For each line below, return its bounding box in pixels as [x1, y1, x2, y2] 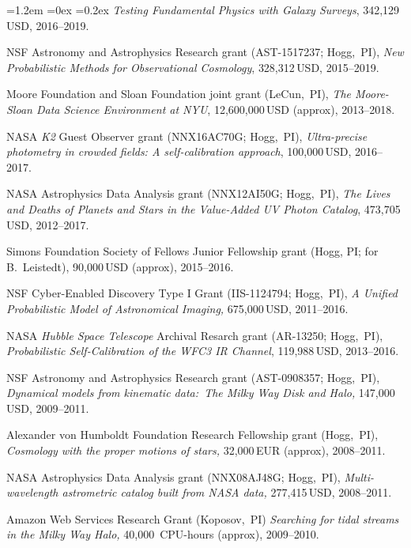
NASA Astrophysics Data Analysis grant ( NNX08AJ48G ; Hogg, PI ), [6, 468, 341, 485]
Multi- [344, 468, 375, 485]
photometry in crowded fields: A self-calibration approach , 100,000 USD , [6, 143, 352, 160]
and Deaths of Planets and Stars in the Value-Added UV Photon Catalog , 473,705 [6, 200, 401, 217]
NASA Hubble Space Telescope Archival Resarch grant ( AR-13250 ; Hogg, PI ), [6, 327, 383, 343]
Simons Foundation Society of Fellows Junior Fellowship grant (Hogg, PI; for [6, 243, 379, 259]
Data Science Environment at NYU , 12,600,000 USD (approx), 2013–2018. [36, 100, 395, 117]
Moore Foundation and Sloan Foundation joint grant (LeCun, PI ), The [6, 85, 352, 102]
